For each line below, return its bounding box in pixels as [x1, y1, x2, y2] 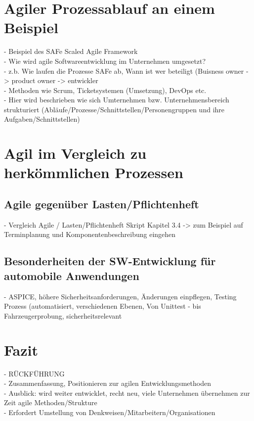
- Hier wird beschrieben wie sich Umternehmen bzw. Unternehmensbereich [4, 94, 229, 105]
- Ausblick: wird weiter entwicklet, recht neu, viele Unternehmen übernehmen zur [4, 387, 250, 398]
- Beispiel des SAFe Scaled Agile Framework [4, 46, 138, 56]
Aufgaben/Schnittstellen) [4, 114, 80, 124]
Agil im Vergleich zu [4, 143, 147, 163]
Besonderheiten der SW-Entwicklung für [4, 253, 216, 269]
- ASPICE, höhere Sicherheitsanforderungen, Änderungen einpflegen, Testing [4, 291, 237, 301]
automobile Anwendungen [4, 268, 139, 283]
